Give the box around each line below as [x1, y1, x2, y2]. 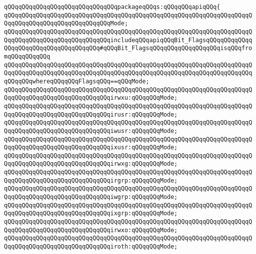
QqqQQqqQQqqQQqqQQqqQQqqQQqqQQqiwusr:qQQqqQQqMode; [4, 127, 178, 134]
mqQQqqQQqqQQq [4, 53, 51, 60]
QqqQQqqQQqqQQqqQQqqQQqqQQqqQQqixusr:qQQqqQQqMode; [4, 144, 178, 151]
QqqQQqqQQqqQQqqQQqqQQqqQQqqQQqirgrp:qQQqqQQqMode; [4, 177, 178, 184]
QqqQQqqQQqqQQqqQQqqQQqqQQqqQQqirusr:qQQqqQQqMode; [4, 111, 178, 118]
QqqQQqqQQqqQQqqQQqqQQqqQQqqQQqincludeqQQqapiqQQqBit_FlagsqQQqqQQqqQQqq [4, 36, 253, 44]
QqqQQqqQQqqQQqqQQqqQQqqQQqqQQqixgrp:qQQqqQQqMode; [4, 210, 178, 217]
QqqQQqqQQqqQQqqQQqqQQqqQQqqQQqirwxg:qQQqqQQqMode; [4, 160, 178, 168]
